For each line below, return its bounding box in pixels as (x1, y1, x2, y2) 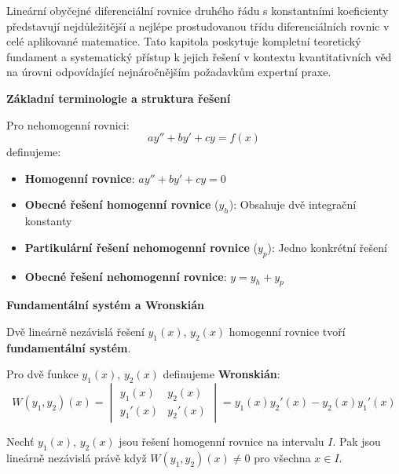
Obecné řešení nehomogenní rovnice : (24, 268, 227, 284)
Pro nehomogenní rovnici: (6, 116, 130, 133)
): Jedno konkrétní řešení (267, 239, 387, 255)
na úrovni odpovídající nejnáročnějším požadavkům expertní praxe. (6, 64, 331, 80)
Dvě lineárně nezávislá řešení (6, 323, 145, 339)
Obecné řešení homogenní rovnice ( (24, 196, 219, 213)
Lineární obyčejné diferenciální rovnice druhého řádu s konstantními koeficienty (6, 2, 389, 18)
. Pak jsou (332, 433, 381, 450)
